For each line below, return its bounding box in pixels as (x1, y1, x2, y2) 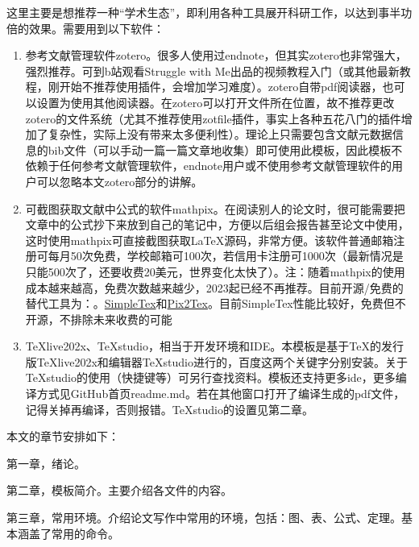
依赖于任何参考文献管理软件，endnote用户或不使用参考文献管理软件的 (25, 157, 392, 174)
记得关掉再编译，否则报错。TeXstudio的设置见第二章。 (25, 400, 313, 417)
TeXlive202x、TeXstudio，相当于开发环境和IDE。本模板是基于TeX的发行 (25, 338, 404, 354)
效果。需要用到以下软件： (28, 19, 164, 36)
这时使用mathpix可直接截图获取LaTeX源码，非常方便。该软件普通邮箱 (25, 231, 394, 248)
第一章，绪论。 (6, 454, 85, 471)
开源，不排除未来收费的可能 (25, 310, 172, 327)
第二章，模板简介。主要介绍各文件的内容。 (6, 482, 232, 499)
